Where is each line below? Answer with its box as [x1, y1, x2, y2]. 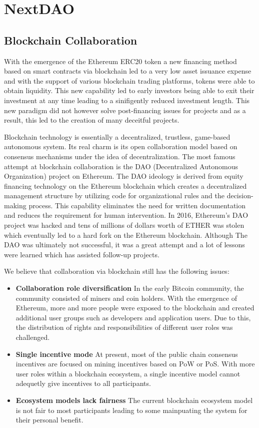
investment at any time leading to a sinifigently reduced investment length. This [4, 95, 250, 105]
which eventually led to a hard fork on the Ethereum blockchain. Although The [4, 229, 247, 240]
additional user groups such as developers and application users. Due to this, [15, 312, 251, 322]
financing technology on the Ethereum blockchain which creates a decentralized [4, 180, 247, 191]
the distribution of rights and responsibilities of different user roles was [15, 322, 233, 332]
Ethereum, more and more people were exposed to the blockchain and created [15, 302, 254, 313]
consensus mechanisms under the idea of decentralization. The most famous [4, 151, 235, 161]
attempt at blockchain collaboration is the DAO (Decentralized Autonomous [4, 161, 238, 171]
